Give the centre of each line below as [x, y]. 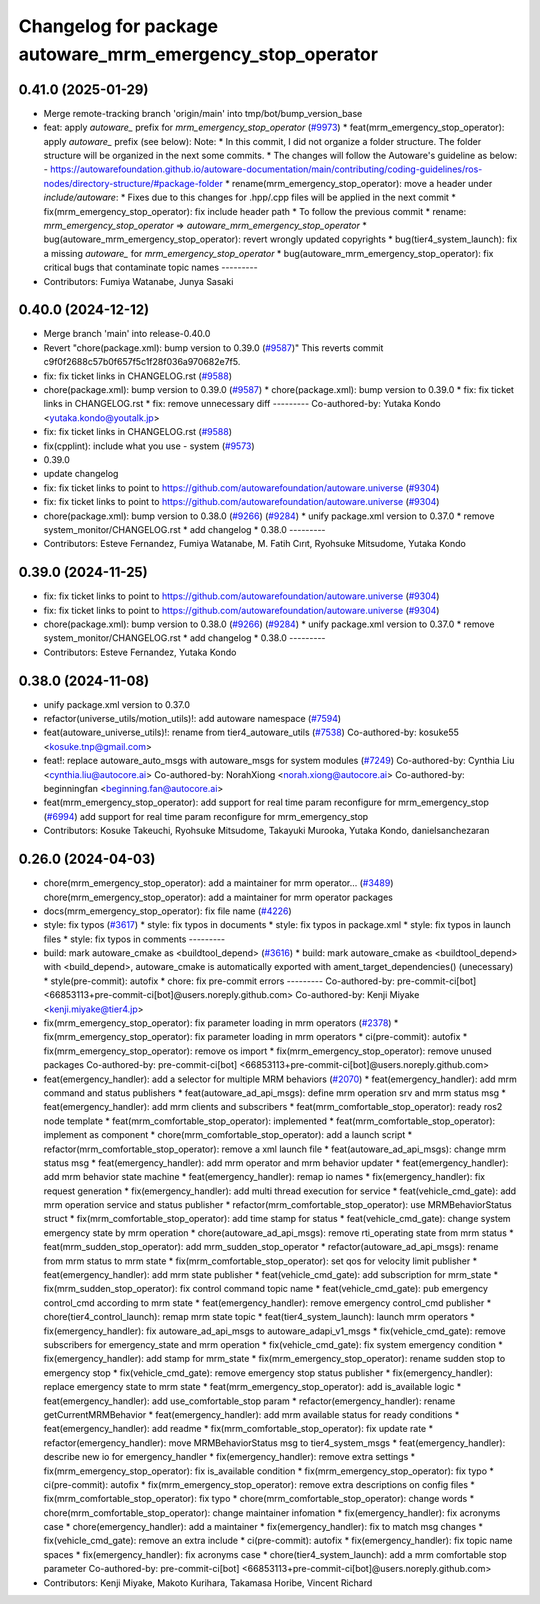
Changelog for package [118, 26]
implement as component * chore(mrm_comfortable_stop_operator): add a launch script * [228, 1135]
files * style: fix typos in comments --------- [134, 939]
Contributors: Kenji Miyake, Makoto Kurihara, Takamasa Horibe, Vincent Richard [208, 1582]
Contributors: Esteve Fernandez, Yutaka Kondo [140, 652]
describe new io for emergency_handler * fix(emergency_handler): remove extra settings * [229, 1457]
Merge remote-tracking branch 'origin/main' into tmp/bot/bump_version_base [203, 113]
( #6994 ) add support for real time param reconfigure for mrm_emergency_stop [206, 816]
